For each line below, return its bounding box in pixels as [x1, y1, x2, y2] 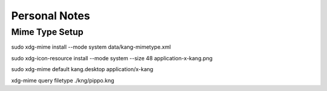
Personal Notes [11, 9, 90, 22]
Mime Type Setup [11, 27, 84, 37]
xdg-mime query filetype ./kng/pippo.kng [11, 77, 114, 84]
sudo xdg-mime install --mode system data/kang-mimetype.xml [11, 43, 171, 51]
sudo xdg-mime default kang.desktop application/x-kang [11, 66, 154, 73]
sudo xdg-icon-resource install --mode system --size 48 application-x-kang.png [11, 54, 213, 61]
